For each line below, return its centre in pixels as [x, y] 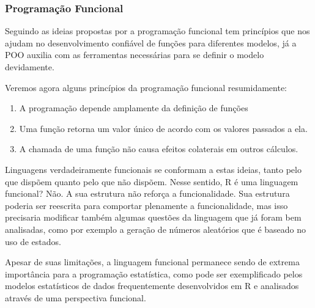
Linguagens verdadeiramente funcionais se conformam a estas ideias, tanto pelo [153, 169]
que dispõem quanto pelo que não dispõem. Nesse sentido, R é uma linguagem [152, 181]
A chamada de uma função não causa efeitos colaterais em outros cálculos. [159, 149]
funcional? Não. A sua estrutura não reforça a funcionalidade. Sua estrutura [147, 193]
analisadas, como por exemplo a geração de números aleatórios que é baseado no [156, 229]
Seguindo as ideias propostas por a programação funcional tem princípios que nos [157, 31]
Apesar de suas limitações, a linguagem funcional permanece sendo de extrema [152, 262]
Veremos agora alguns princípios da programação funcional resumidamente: [146, 87]
